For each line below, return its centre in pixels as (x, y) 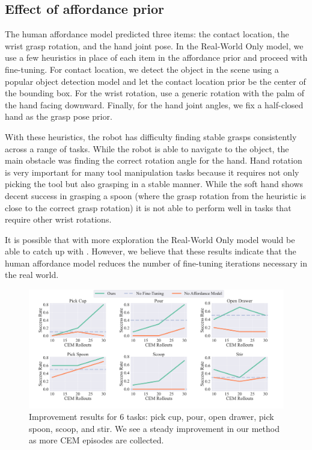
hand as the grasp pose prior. (59, 116)
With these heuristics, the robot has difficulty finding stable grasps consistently (151, 136)
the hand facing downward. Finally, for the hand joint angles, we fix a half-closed (154, 104)
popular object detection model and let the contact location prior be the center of (155, 81)
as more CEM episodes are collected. (96, 440)
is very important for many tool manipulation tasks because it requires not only (152, 172)
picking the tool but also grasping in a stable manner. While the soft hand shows (154, 184)
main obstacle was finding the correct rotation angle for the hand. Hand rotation (154, 160)
